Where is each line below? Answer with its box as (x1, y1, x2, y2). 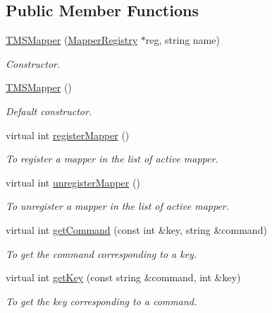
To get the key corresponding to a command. (6, 293, 197, 308)
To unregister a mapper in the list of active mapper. (6, 199, 230, 213)
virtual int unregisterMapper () (6, 175, 140, 189)
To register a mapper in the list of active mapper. (6, 151, 218, 166)
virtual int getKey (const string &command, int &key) (6, 270, 241, 285)
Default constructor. (6, 103, 92, 118)
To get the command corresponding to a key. (6, 246, 197, 261)
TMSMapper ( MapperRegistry (6, 33, 138, 47)
